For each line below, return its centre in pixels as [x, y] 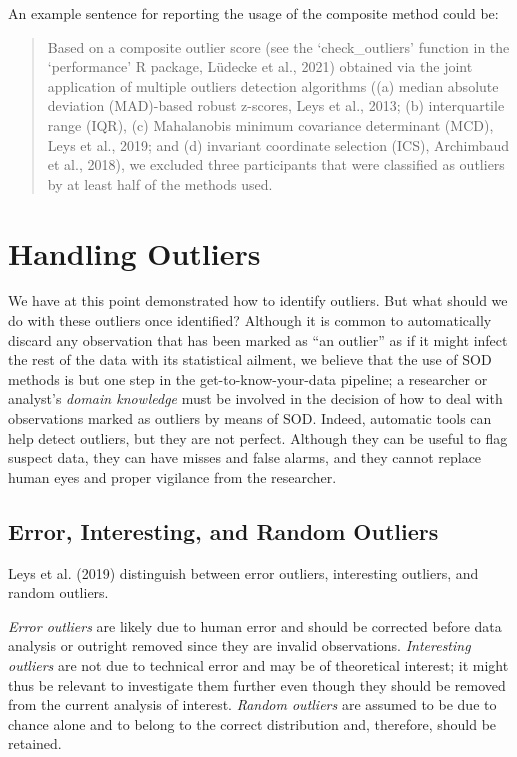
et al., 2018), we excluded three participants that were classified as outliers [276, 164]
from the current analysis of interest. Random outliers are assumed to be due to [252, 704]
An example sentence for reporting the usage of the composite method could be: [253, 13]
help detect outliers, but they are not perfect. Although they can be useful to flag [258, 437]
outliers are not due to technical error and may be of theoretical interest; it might [258, 664]
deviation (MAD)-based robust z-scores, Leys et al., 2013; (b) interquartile [276, 105]
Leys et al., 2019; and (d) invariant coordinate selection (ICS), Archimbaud [278, 144]
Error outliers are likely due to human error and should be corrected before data [255, 625]
